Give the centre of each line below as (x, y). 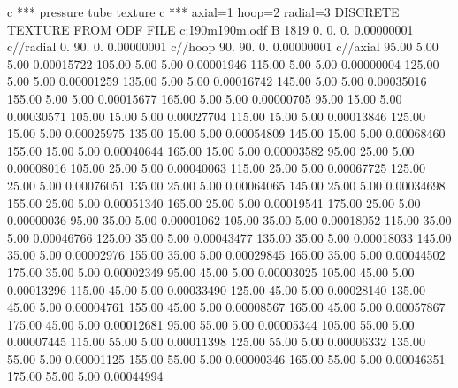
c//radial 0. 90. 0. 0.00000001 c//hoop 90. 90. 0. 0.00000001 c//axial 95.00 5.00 (223, 47)
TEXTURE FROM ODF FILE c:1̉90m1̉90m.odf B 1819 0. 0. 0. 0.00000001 (210, 29)
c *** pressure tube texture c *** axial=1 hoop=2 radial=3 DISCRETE (203, 12)
